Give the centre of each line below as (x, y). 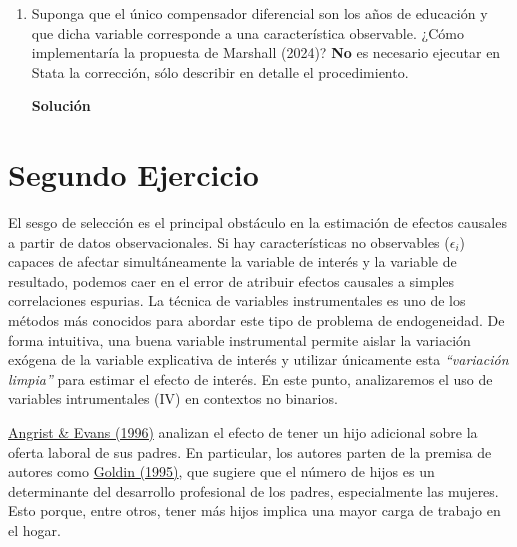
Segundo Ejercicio (133, 174)
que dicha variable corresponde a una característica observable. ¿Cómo (247, 32)
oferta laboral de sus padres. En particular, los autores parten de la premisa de (250, 451)
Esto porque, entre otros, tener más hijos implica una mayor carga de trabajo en (254, 510)
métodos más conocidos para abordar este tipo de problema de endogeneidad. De (256, 320)
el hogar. (34, 530)
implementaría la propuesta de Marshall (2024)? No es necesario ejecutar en (266, 52)
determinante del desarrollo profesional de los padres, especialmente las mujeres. (253, 490)
